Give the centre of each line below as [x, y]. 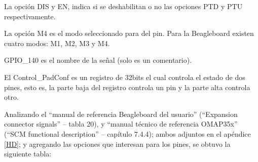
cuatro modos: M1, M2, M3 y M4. [57, 43]
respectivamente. [30, 16]
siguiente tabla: [28, 154]
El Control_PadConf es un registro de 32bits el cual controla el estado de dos [125, 77]
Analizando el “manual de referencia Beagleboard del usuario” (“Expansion [121, 114]
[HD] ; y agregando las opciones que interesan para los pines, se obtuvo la [117, 144]
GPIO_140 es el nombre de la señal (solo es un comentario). [98, 60]
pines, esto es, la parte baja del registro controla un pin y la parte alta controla [127, 87]
